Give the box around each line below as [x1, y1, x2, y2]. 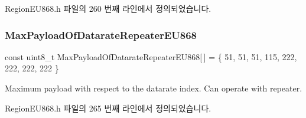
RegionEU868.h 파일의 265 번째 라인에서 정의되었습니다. [5, 101, 211, 114]
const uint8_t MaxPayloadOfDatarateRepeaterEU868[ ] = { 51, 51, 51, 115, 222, [5, 50, 297, 63]
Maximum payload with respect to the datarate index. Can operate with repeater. [5, 82, 302, 94]
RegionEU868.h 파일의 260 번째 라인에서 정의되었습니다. [5, 2, 211, 14]
